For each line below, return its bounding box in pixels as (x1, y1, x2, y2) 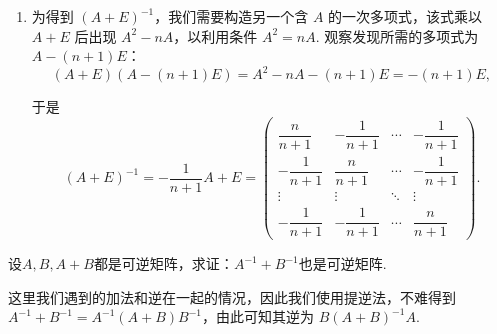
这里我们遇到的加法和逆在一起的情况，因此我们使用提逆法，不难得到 (8, 286, 456, 307)
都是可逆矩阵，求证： (93, 253, 234, 274)
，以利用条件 (173, 25, 258, 46)
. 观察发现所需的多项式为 (315, 25, 479, 46)
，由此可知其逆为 (202, 306, 315, 327)
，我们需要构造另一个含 (154, 6, 309, 26)
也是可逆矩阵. (298, 253, 387, 274)
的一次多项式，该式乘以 (328, 6, 483, 26)
